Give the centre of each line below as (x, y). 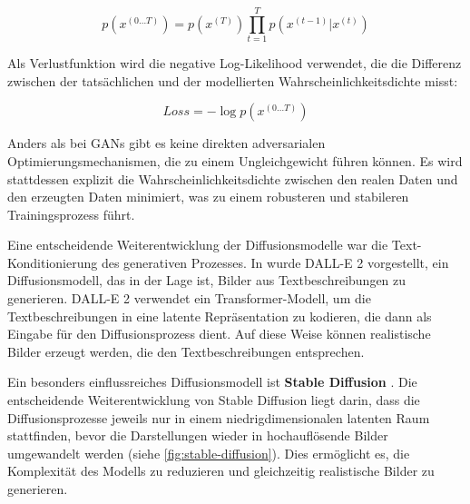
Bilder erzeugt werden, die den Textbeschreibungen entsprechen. (186, 351)
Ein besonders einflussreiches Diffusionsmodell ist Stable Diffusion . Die (212, 382)
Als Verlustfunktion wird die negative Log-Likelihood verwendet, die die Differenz (235, 63)
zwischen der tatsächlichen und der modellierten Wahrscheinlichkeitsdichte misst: (233, 80)
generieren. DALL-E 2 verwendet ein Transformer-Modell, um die (189, 298)
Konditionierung (53, 262)
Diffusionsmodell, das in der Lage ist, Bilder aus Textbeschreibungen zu (207, 280)
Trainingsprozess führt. (71, 214)
